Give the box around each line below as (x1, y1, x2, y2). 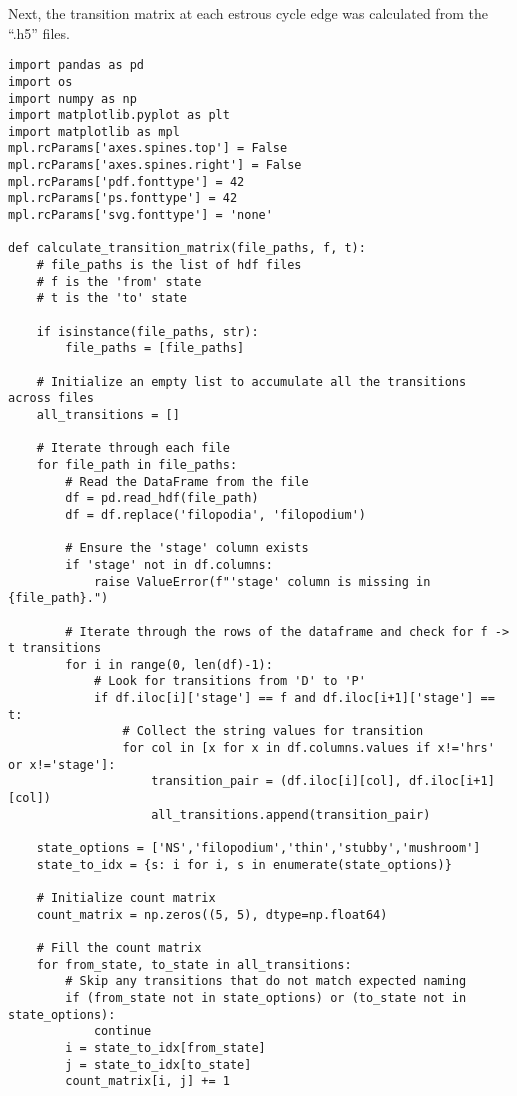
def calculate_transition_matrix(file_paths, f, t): (8, 241, 366, 256)
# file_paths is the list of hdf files (36, 258, 302, 273)
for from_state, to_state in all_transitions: (36, 957, 352, 972)
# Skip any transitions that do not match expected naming (65, 974, 467, 989)
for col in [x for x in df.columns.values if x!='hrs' (122, 741, 495, 756)
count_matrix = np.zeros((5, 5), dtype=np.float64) (36, 907, 388, 922)
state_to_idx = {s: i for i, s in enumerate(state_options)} (36, 857, 452, 872)
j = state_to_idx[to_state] (65, 1057, 252, 1072)
